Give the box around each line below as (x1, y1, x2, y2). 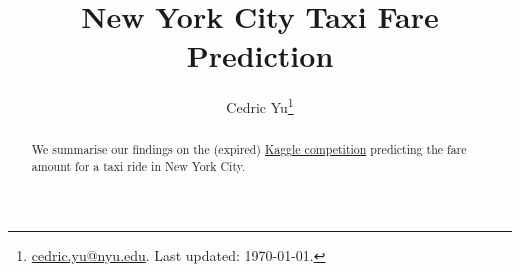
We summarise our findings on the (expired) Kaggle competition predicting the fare (31, 141, 467, 158)
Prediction (186, 35, 334, 76)
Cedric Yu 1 (226, 94, 294, 117)
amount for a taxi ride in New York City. (31, 158, 246, 175)
